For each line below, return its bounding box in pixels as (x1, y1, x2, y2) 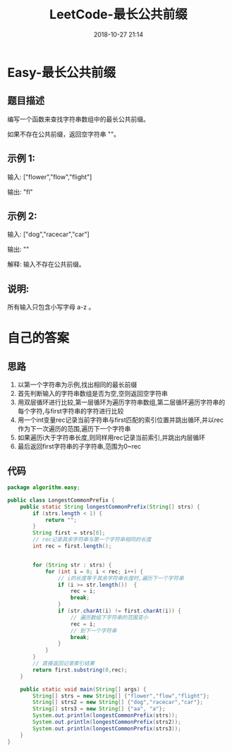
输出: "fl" (7, 188, 33, 196)
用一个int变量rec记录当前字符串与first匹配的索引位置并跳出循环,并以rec (17, 416, 224, 424)
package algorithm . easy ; (7, 484, 80, 491)
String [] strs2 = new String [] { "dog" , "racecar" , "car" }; (32, 699, 204, 706)
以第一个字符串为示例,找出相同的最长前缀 (17, 380, 138, 389)
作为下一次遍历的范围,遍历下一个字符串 (17, 425, 131, 433)
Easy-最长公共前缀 (7, 64, 116, 80)
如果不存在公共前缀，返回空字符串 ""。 (7, 130, 120, 138)
